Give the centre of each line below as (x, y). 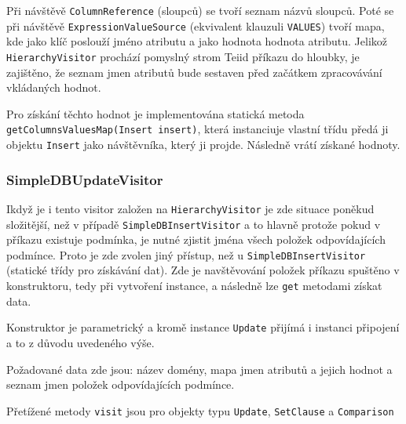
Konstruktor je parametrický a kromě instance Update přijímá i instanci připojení (203, 327)
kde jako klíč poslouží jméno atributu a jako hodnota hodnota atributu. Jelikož (197, 41)
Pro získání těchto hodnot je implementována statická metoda (155, 113)
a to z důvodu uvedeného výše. (80, 342)
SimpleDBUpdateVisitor (85, 179)
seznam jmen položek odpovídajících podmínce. (121, 384)
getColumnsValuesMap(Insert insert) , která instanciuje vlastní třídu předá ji (198, 129)
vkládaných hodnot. (54, 87)
